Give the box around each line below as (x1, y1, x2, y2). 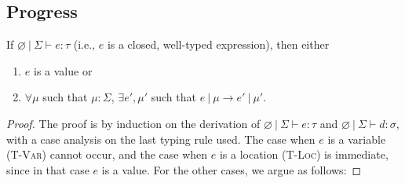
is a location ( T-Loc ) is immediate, (219, 146, 389, 163)
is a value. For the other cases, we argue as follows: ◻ (101, 161, 362, 178)
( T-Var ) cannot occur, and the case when (6, 146, 208, 163)
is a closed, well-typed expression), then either (107, 36, 330, 53)
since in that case (6, 161, 89, 178)
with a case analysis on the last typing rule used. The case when (6, 130, 316, 147)
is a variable (327, 130, 386, 147)
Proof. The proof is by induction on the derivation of (6, 115, 261, 131)
